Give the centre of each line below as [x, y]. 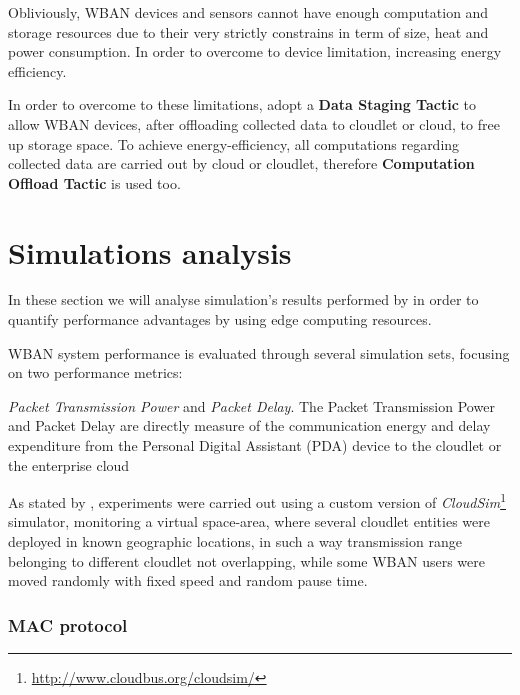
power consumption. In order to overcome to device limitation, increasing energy [255, 51]
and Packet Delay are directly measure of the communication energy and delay [249, 425]
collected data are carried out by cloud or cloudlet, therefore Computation [241, 163]
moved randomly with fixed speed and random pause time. [188, 580]
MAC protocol [68, 624]
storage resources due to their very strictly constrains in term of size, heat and [248, 31]
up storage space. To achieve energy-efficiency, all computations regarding [234, 143]
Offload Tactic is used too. [94, 182]
